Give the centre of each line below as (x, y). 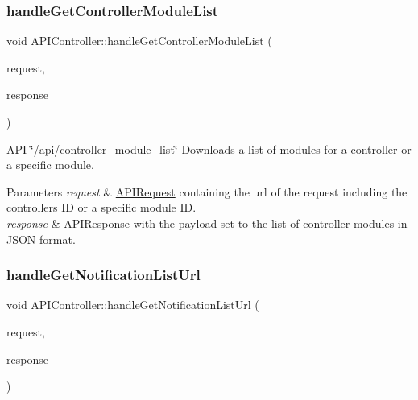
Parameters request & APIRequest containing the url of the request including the (207, 191)
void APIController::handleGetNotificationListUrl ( (133, 305)
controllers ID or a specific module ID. (101, 207)
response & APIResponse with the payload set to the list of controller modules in (207, 223)
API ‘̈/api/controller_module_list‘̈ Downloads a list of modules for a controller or (209, 148)
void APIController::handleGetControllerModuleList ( (139, 41)
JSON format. (41, 239)
